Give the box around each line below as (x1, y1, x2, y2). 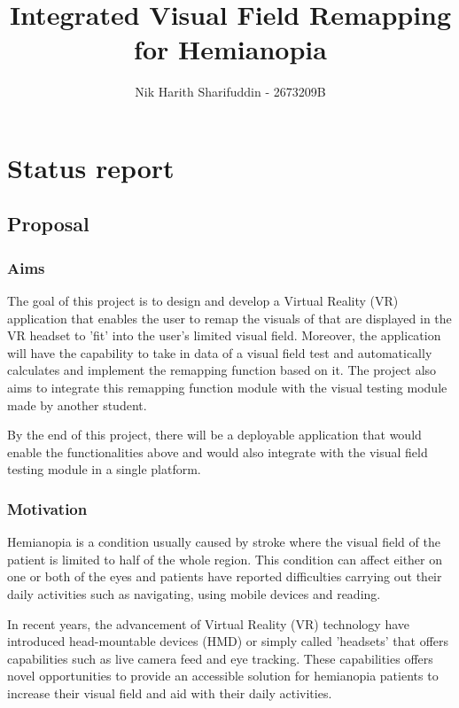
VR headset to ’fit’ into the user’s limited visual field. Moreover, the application (7, 326, 441, 345)
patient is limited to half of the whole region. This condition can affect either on (7, 549, 443, 568)
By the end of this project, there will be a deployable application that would (7, 425, 422, 444)
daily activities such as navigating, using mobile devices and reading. (7, 585, 381, 603)
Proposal (7, 210, 89, 237)
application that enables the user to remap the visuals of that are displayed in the (7, 308, 452, 327)
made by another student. (7, 395, 147, 414)
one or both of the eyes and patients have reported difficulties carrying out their (7, 567, 442, 586)
